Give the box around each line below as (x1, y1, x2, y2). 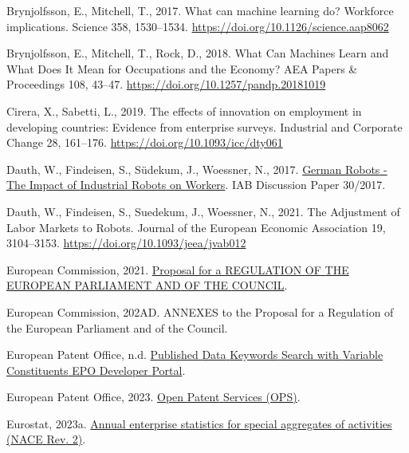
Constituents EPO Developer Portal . (6, 361, 186, 378)
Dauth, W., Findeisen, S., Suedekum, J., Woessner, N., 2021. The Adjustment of (6, 203, 400, 219)
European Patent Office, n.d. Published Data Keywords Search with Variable (6, 346, 383, 363)
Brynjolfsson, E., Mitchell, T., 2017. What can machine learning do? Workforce (6, 2, 394, 18)
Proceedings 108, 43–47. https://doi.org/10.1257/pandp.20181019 (6, 76, 326, 93)
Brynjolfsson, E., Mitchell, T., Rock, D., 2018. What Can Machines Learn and (6, 45, 389, 61)
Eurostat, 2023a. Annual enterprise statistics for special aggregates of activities (6, 415, 392, 431)
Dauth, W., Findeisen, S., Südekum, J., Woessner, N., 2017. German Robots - (6, 160, 387, 177)
